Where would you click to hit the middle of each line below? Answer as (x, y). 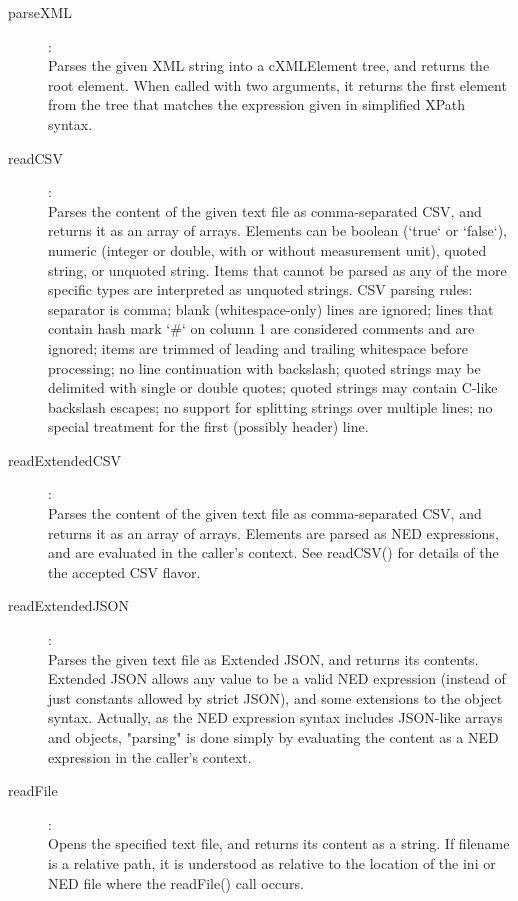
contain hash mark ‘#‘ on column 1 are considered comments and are (261, 328)
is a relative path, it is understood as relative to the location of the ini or (272, 862)
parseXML (40, 12)
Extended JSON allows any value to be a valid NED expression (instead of (277, 678)
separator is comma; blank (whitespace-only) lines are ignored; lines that (271, 308)
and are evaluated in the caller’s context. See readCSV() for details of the (273, 552)
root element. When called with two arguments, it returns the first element (277, 84)
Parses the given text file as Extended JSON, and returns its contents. (263, 658)
